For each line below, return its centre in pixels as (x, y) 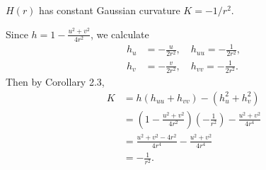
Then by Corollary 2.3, (55, 82)
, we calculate (120, 34)
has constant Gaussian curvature (110, 10)
